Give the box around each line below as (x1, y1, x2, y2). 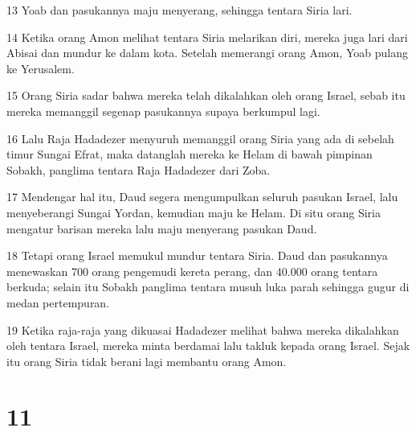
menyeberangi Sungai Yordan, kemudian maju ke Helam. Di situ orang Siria (6, 204, 381, 220)
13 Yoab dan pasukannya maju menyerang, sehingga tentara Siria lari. (6, 2, 353, 18)
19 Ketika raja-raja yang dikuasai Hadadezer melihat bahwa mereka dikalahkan (6, 321, 399, 338)
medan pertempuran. (6, 294, 110, 311)
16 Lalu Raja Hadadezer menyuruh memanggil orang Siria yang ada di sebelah (6, 130, 394, 146)
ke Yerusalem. (6, 60, 75, 76)
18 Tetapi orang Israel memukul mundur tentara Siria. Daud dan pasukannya (6, 247, 388, 264)
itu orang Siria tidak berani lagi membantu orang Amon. (6, 352, 287, 369)
